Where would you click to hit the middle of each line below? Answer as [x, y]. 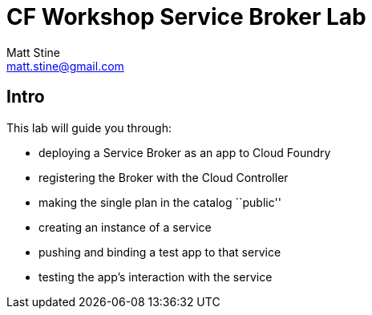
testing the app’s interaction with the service [156, 277]
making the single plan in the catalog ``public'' [160, 202]
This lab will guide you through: [89, 127]
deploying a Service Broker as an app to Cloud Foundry [185, 152]
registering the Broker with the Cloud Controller [164, 177]
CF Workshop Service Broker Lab [186, 17]
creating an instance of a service [125, 227]
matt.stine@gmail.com [65, 66]
